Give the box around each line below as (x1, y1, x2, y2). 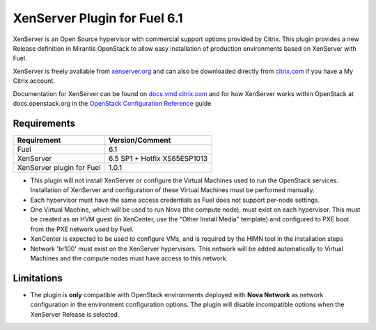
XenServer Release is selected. (30, 310, 120, 318)
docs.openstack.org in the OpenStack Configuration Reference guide (13, 99, 212, 107)
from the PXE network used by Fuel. (30, 225, 134, 233)
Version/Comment (108, 135, 171, 145)
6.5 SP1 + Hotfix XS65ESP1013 (108, 153, 208, 163)
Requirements (13, 117, 76, 129)
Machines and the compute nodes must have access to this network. (30, 254, 228, 262)
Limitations (13, 272, 63, 284)
